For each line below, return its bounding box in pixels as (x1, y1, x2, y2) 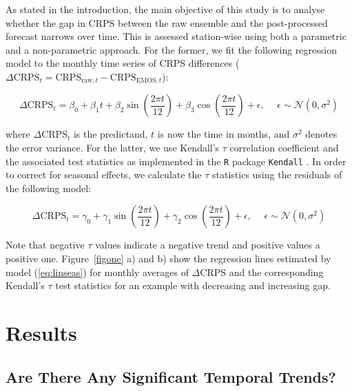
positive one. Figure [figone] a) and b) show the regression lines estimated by (6, 251, 331, 266)
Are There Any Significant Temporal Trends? (6, 366, 336, 387)
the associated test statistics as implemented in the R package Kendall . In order (6, 154, 346, 168)
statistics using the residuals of (212, 167, 342, 182)
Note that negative (6, 237, 85, 252)
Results (6, 319, 77, 347)
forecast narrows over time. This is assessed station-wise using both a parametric (6, 29, 346, 43)
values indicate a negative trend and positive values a (95, 237, 320, 252)
